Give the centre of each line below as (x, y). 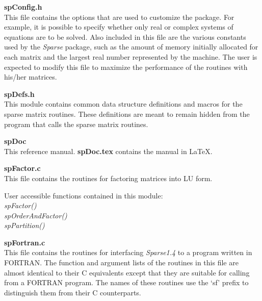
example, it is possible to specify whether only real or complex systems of (119, 27)
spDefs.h (19, 94)
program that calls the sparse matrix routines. (76, 124)
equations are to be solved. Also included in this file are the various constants (125, 36)
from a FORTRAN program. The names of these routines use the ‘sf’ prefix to (126, 282)
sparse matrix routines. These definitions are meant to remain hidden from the (127, 114)
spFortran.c (25, 242)
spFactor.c (22, 168)
